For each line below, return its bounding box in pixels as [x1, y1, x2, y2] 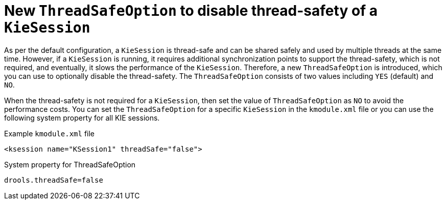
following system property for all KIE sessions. [4, 113, 160, 122]
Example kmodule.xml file [4, 129, 95, 138]
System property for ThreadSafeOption [4, 160, 136, 169]
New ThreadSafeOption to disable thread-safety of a [4, 2, 378, 19]
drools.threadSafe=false [4, 176, 103, 184]
